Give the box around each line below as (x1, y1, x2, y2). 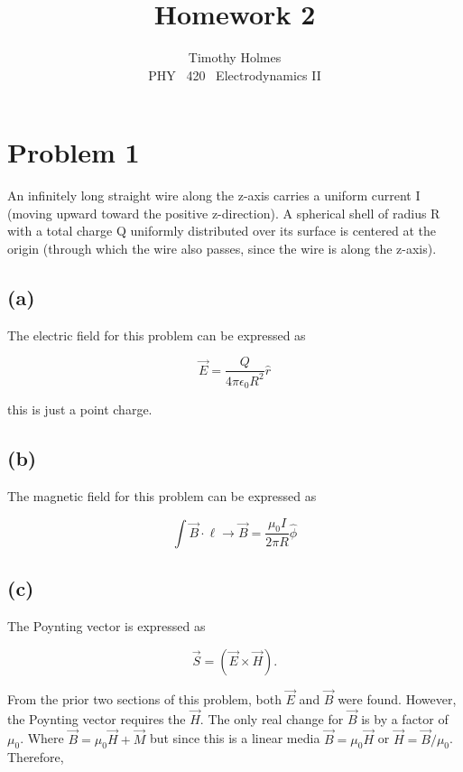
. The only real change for (199, 709, 344, 728)
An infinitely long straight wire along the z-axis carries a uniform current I (7, 186, 421, 205)
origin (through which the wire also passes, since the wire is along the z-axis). (7, 239, 437, 258)
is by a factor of (361, 709, 449, 728)
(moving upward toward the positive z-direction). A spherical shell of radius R (7, 203, 440, 222)
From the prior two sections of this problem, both (7, 689, 282, 708)
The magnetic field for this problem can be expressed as (7, 487, 317, 506)
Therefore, (7, 748, 64, 767)
